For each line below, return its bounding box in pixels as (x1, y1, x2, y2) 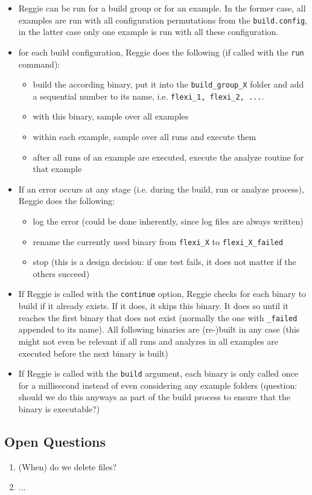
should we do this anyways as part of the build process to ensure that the (18, 391, 290, 403)
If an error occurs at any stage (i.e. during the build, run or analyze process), (18, 182, 304, 195)
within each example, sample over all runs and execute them (33, 130, 256, 142)
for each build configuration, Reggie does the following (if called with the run (18, 45, 304, 58)
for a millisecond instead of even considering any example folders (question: (18, 378, 298, 391)
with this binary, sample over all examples (33, 110, 189, 123)
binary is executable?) (18, 402, 100, 415)
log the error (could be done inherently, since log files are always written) (33, 214, 304, 227)
